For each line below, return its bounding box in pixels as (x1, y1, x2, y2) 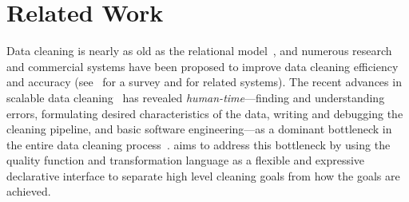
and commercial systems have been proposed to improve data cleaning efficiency (6, 57, 399, 74)
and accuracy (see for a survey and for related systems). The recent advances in (6, 73, 402, 90)
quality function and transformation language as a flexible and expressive (6, 152, 365, 168)
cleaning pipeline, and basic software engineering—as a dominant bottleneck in (6, 121, 392, 137)
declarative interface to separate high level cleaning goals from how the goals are (6, 167, 400, 184)
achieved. (6, 183, 51, 200)
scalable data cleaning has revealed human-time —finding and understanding (6, 89, 385, 105)
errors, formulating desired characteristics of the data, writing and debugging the (6, 105, 403, 121)
